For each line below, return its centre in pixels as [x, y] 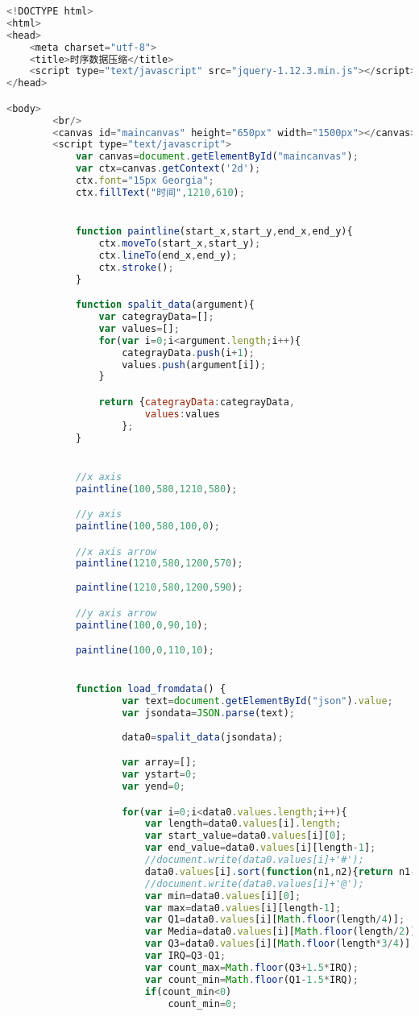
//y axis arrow [116, 613]
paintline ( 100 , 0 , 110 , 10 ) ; [145, 651]
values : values [182, 414]
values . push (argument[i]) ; [194, 365]
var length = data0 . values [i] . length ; [243, 824]
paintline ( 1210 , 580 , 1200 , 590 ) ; [159, 588]
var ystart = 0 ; [160, 775]
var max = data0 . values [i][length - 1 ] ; [243, 908]
